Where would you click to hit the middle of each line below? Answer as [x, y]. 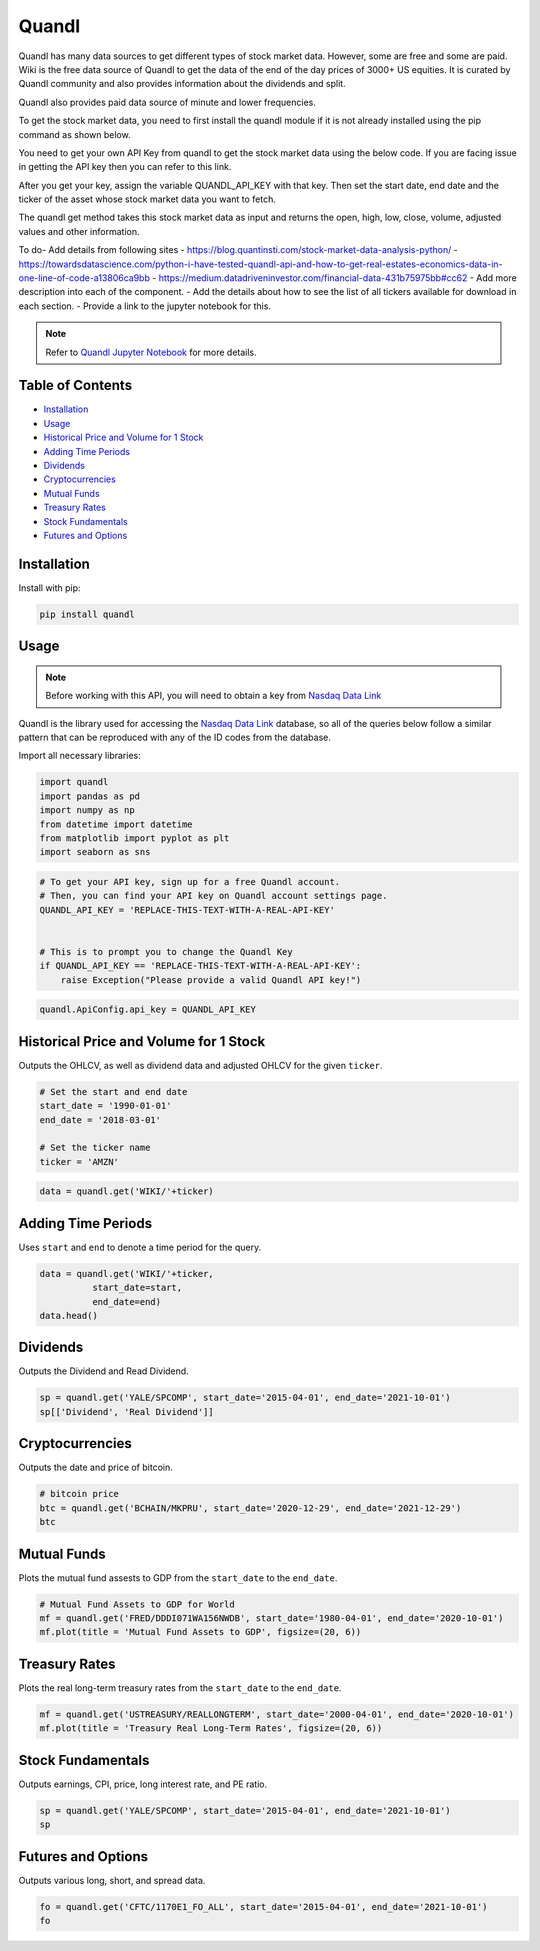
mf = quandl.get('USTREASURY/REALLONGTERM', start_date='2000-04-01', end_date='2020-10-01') [277, 1714]
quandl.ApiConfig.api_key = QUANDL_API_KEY [148, 1009]
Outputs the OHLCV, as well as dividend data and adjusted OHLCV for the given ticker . [200, 1065]
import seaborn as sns [95, 852]
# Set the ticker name [95, 1148]
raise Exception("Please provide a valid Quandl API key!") [211, 979]
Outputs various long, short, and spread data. [112, 1880]
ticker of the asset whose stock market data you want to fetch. [147, 199]
